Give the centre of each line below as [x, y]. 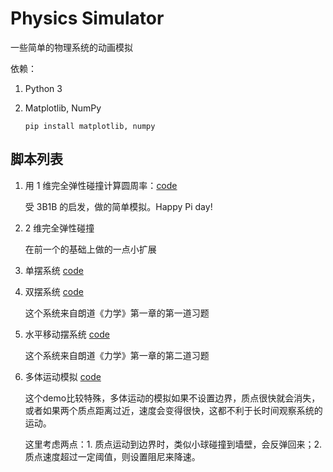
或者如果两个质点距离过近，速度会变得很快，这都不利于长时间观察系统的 [173, 410]
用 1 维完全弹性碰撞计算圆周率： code [101, 185]
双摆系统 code [54, 291]
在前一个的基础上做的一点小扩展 [90, 249]
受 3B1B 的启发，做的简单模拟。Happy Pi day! [118, 206]
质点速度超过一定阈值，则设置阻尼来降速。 [112, 456]
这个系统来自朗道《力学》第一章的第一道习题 [117, 313]
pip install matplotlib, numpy [90, 126]
